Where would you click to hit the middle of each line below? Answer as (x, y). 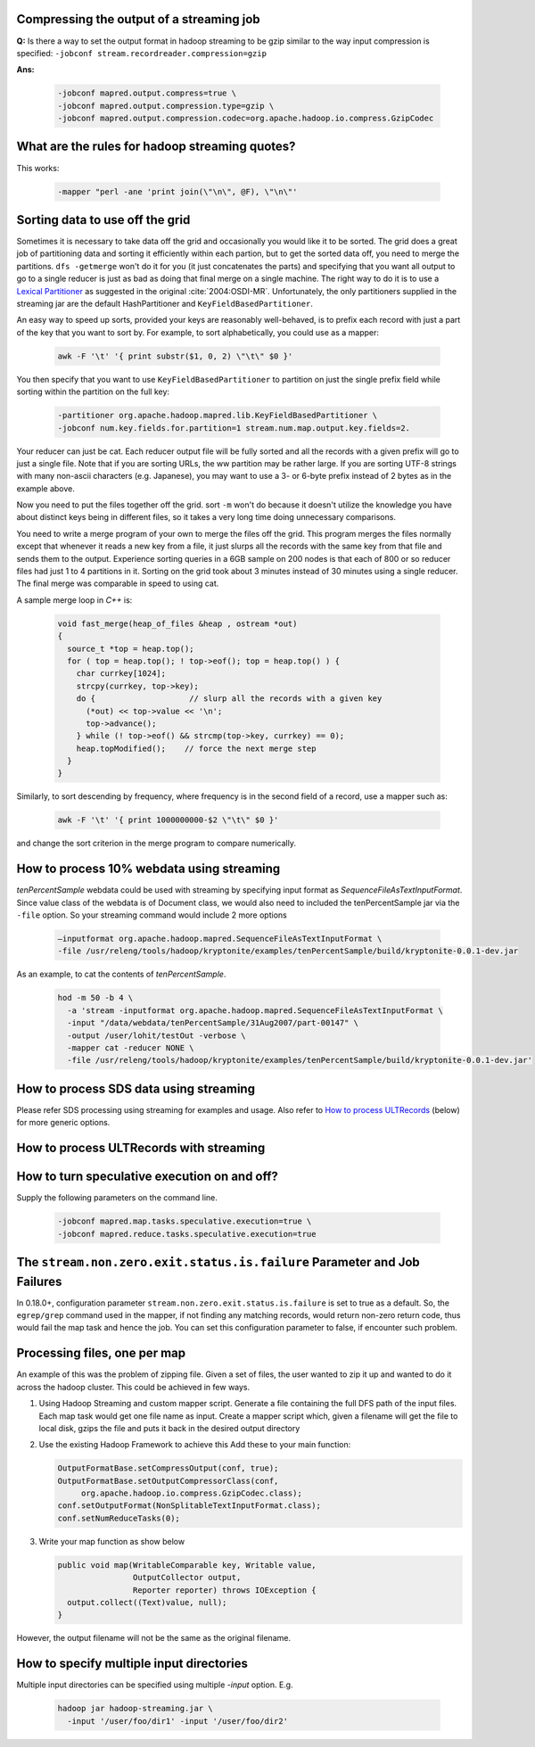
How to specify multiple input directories (132, 1664)
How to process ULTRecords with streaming (141, 1148)
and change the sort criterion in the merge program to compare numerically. (156, 844)
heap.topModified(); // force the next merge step (196, 748)
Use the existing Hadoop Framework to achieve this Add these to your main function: (195, 1445)
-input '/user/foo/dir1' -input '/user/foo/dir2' (178, 1721)
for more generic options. (63, 1123)
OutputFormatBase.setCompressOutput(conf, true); (168, 1468)
